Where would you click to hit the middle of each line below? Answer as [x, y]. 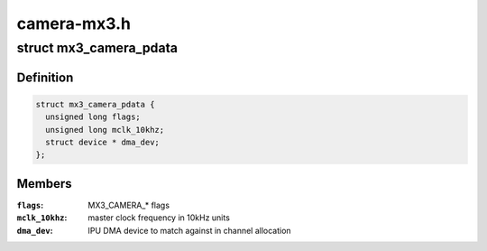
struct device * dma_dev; [102, 142]
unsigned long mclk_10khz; [105, 130]
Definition [45, 77]
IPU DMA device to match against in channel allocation [190, 230]
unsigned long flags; [93, 117]
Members [44, 184]
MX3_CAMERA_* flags [129, 205]
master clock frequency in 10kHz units [159, 218]
